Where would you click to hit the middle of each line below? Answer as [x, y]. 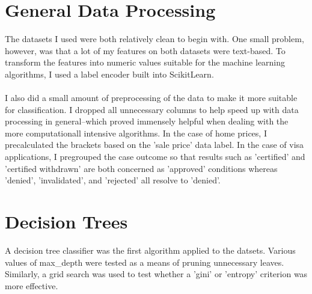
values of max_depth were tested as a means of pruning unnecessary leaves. [145, 262]
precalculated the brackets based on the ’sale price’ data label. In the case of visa [154, 145]
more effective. [32, 285]
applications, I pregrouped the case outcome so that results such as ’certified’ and [155, 157]
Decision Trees [66, 222]
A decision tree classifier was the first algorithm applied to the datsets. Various [150, 250]
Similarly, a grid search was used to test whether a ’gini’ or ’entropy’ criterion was [156, 274]
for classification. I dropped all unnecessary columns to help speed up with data [152, 109]
